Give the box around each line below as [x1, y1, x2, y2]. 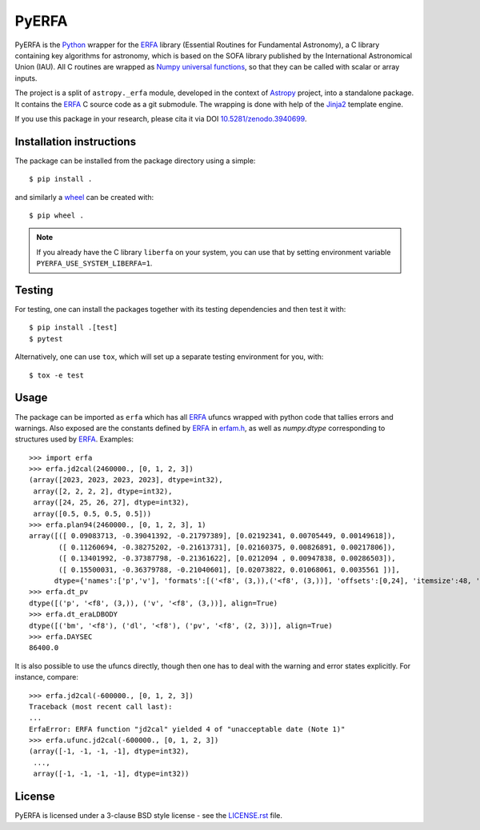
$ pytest [29, 334, 63, 343]
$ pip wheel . [29, 210, 84, 220]
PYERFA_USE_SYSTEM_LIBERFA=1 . [36, 258, 153, 268]
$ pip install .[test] [29, 323, 118, 332]
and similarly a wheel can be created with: [14, 192, 154, 202]
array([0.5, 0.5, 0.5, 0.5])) [33, 509, 152, 518]
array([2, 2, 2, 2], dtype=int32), [33, 486, 173, 496]
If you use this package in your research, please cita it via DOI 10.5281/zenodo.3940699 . [14, 114, 307, 123]
